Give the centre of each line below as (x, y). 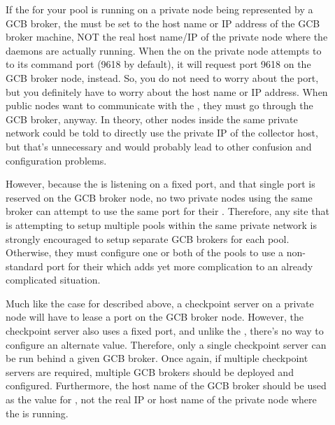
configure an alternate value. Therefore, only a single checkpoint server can (166, 344)
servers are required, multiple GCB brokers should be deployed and (150, 371)
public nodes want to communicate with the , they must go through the (159, 105)
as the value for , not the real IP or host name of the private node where (161, 399)
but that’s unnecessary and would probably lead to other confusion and (159, 146)
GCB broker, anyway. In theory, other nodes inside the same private (152, 119)
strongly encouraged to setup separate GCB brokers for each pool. (148, 238)
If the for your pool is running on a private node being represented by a (159, 9)
